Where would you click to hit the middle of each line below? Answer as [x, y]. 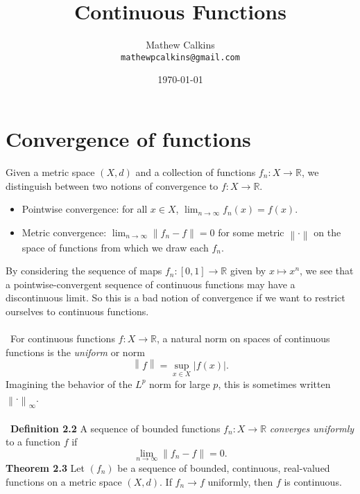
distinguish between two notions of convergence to [112, 185]
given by [248, 271]
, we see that [327, 271]
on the [327, 232]
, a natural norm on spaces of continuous [243, 338]
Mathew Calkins [180, 45]
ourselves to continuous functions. [77, 311]
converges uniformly [312, 428]
